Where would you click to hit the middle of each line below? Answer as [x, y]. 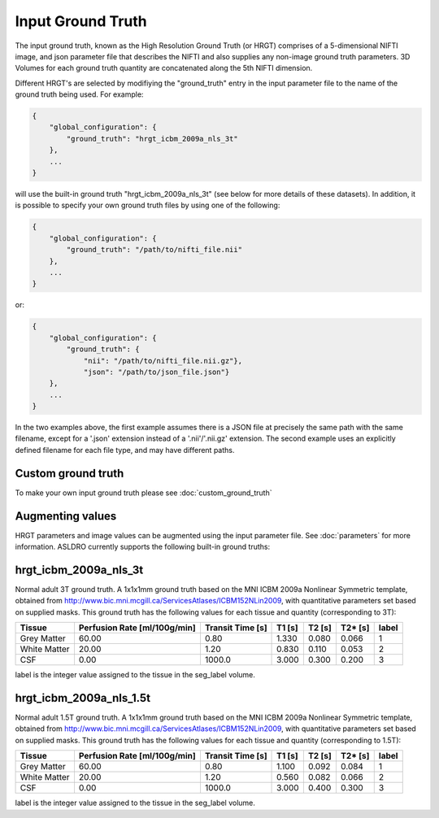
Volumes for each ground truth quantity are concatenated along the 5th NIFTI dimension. [164, 68]
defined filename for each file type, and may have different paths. [125, 450]
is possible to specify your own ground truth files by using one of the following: [148, 205]
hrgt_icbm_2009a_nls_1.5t [83, 698]
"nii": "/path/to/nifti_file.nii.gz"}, [163, 361]
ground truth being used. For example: [79, 94]
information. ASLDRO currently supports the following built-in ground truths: [143, 547]
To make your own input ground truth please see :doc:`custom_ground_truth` [143, 493]
